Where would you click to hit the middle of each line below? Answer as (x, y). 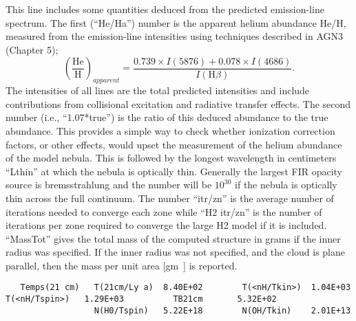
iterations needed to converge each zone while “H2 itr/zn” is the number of (164, 211)
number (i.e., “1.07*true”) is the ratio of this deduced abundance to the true (167, 117)
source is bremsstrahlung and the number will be (109, 185)
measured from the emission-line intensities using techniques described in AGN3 (175, 36)
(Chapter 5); (32, 49)
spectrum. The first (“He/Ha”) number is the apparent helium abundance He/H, (176, 22)
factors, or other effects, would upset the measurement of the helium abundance (174, 144)
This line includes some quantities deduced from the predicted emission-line (165, 9)
